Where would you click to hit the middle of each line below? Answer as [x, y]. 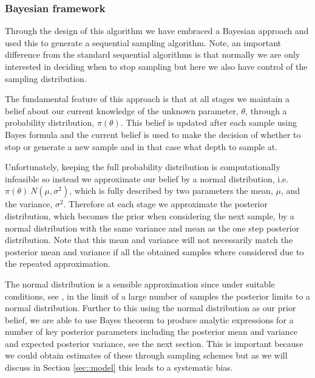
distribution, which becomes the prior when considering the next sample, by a [150, 215]
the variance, [29, 204]
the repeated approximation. [58, 263]
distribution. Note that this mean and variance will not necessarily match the [149, 240]
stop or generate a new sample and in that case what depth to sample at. [141, 146]
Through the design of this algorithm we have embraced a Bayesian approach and [157, 31]
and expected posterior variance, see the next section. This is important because [154, 343]
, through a [266, 110]
